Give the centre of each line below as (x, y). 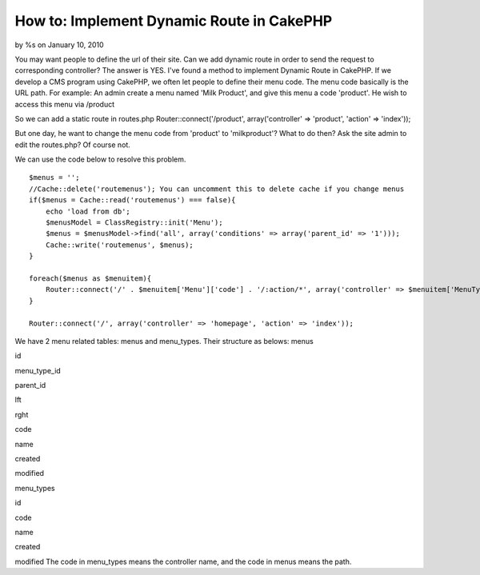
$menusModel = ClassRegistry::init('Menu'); (134, 223)
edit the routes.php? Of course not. (73, 145)
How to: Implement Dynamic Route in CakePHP (174, 21)
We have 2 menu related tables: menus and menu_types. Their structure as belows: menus (164, 341)
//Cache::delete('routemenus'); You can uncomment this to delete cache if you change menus (217, 189)
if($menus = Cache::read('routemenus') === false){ (132, 200)
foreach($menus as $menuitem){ (90, 278)
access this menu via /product (65, 104)
